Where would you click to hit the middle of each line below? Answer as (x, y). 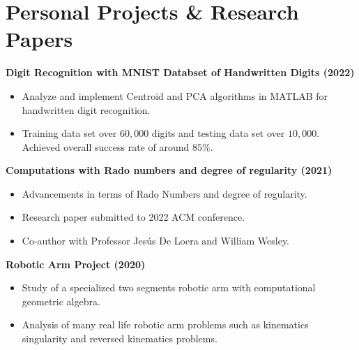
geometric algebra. (61, 301)
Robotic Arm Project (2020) (76, 264)
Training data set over (69, 133)
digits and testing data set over (218, 133)
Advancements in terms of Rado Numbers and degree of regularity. (165, 193)
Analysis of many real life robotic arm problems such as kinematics (165, 325)
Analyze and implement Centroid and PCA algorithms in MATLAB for (175, 95)
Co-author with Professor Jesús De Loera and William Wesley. (156, 241)
